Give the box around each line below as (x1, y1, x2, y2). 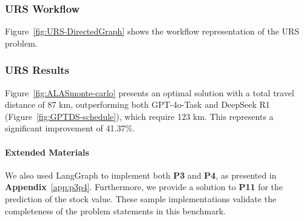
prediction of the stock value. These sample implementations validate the (5, 192, 277, 205)
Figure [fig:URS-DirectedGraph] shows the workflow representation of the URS (5, 25, 300, 38)
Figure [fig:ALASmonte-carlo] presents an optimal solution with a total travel (5, 86, 294, 99)
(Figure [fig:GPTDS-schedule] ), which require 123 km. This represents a (5, 110, 274, 122)
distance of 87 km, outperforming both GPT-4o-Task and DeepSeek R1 (5, 98, 270, 111)
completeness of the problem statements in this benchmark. (5, 204, 226, 217)
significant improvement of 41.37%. (5, 122, 135, 134)
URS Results (5, 62, 69, 78)
